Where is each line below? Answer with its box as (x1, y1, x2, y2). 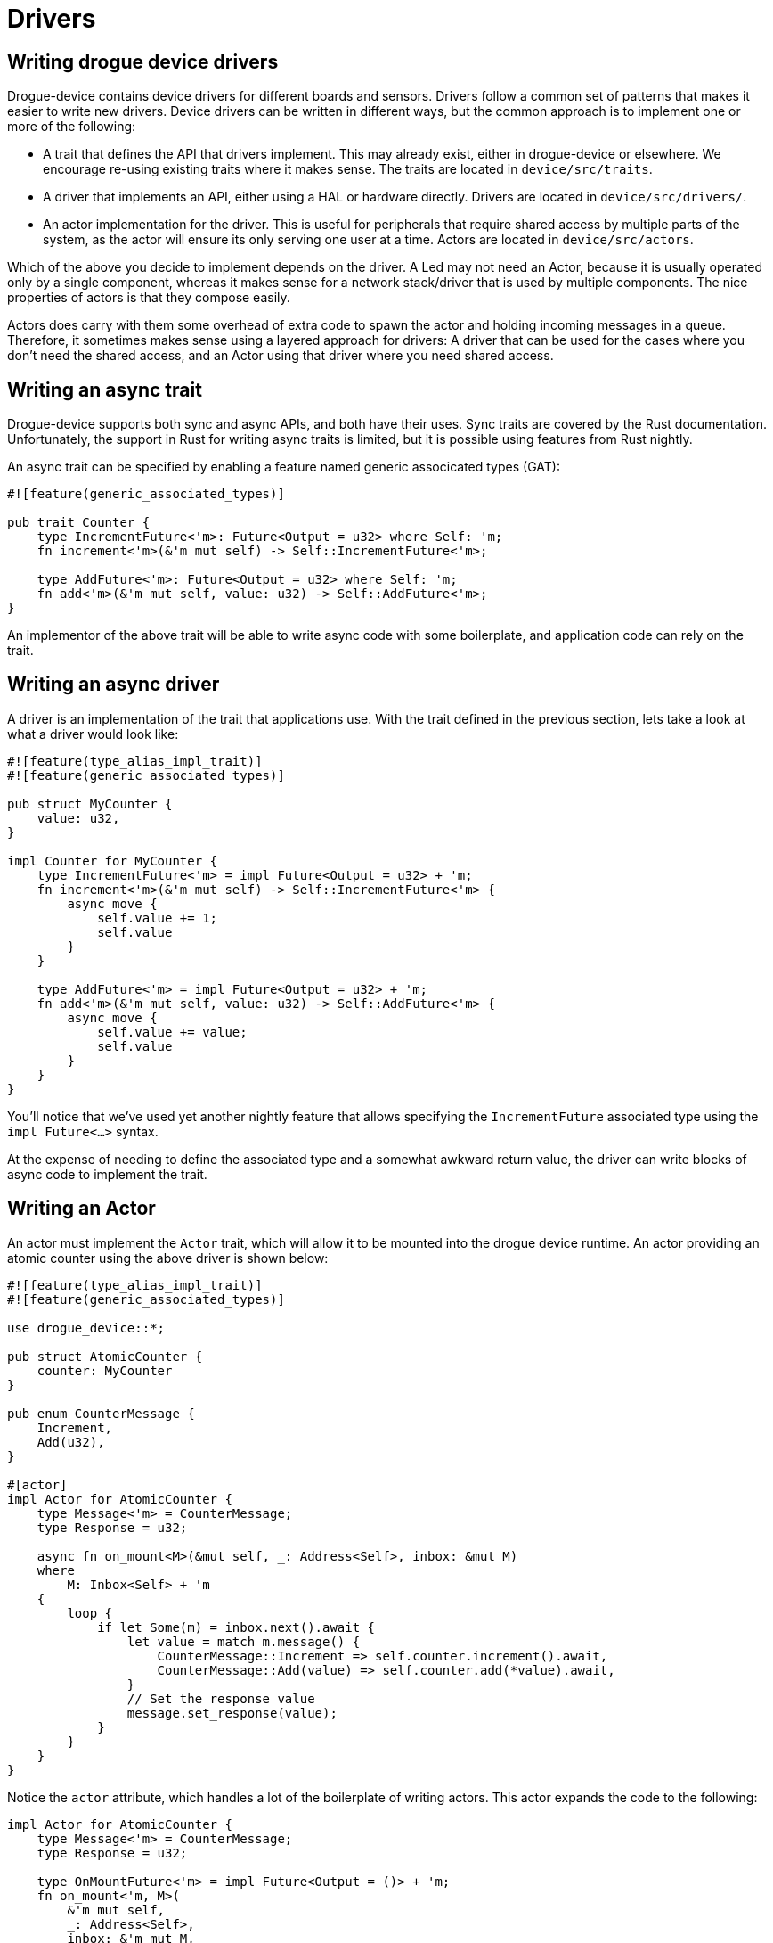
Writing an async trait (7, 378, 202, 401)
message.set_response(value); (126, 1705, 338, 1720)
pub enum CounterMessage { (7, 1406, 195, 1421)
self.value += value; (97, 1024, 248, 1039)
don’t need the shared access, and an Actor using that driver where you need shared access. (7, 348, 554, 364)
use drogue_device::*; (7, 1320, 166, 1335)
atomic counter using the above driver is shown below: (7, 1250, 329, 1266)
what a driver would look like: (7, 726, 179, 742)
